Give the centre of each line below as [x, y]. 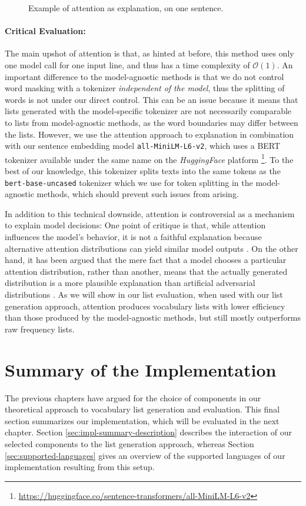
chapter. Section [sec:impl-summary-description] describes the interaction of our [148, 432]
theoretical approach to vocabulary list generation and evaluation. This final [142, 409]
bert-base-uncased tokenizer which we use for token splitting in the [129, 182]
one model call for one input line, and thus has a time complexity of [127, 64]
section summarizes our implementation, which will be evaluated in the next [142, 420]
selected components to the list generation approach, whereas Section [129, 443]
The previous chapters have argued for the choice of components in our [133, 397]
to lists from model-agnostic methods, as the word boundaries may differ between [152, 122]
